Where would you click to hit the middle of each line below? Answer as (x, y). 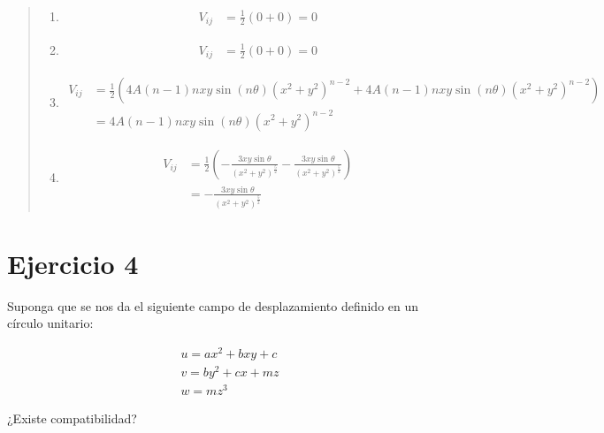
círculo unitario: (50, 323)
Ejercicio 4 (73, 263)
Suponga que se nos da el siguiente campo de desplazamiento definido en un (213, 305)
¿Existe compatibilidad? (72, 418)
